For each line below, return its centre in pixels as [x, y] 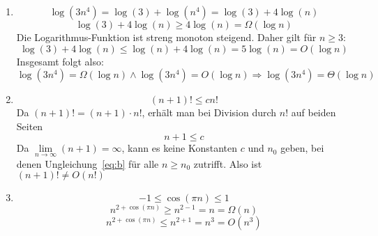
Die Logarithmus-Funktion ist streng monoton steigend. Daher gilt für [166, 37]
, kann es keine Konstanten [179, 148]
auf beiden [313, 112]
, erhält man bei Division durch [209, 112]
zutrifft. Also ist [228, 163]
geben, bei [302, 148]
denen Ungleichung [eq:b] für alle [88, 163]
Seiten [30, 126]
